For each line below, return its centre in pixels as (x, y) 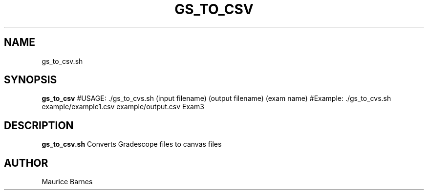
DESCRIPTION (39, 125)
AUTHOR (26, 163)
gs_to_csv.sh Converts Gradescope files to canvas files (132, 144)
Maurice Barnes (67, 182)
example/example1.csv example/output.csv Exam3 (123, 107)
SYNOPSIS (31, 80)
